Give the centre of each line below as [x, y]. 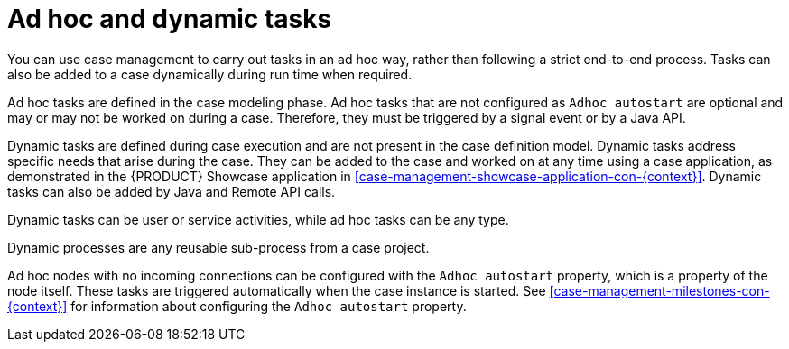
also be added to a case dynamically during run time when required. [210, 74]
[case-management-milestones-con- [659, 290]
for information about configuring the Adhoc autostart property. [269, 306]
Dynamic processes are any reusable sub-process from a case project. [218, 247]
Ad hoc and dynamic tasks [170, 19]
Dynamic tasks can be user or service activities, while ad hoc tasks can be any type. [258, 219]
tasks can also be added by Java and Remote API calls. [172, 191]
